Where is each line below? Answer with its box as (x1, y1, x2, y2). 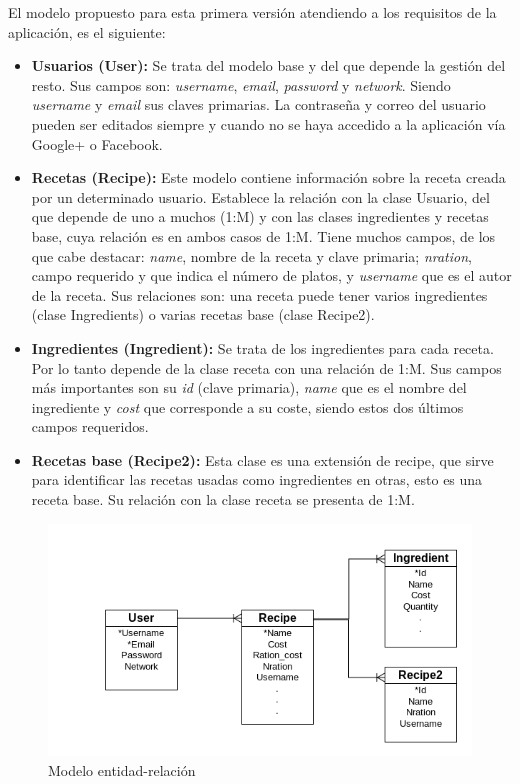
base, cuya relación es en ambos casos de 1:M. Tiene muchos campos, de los (31, 225, 496, 246)
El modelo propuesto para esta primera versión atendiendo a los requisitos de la (8, 2, 497, 22)
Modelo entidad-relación (48, 760, 196, 781)
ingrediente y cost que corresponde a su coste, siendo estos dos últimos (31, 396, 464, 417)
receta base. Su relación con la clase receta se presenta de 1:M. (31, 489, 415, 510)
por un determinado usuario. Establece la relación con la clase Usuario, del (31, 186, 490, 207)
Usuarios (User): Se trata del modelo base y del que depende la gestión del (31, 55, 506, 76)
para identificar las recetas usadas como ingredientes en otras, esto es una (31, 469, 483, 490)
